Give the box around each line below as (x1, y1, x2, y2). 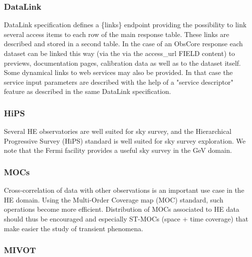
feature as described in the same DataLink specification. (4, 86, 171, 96)
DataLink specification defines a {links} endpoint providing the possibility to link (4, 19, 247, 30)
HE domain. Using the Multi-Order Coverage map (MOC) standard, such (4, 194, 223, 204)
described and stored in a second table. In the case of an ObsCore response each (4, 38, 243, 49)
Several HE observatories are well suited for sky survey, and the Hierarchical (4, 126, 232, 136)
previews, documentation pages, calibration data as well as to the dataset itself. (4, 57, 241, 68)
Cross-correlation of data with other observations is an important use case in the (4, 185, 244, 195)
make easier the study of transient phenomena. (4, 223, 144, 233)
